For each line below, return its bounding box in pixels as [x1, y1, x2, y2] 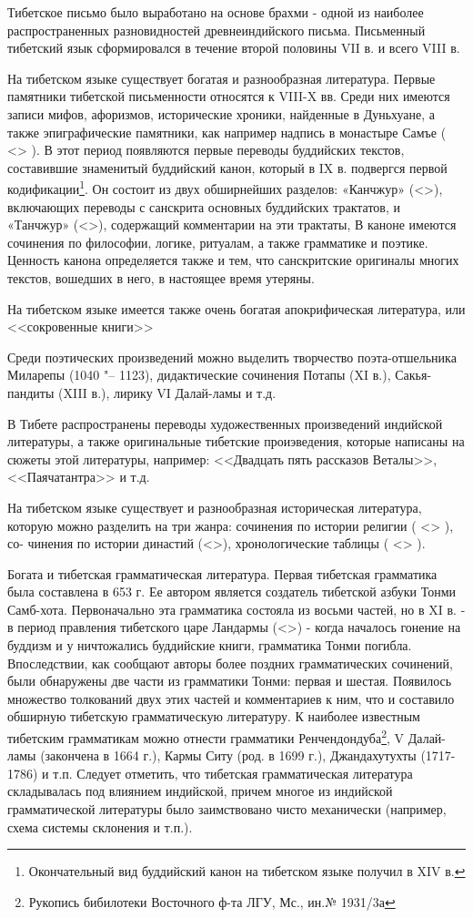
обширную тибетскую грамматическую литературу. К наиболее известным [7, 707, 420, 726]
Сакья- [395, 365, 432, 384]
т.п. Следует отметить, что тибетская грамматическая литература [53, 763, 413, 782]
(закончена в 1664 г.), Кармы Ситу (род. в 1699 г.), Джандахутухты [40, 746, 417, 765]
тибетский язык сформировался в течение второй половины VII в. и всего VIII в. [7, 38, 460, 57]
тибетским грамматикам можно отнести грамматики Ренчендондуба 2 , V [7, 726, 405, 747]
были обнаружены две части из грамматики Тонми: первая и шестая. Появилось [7, 671, 452, 690]
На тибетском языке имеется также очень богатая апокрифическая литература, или [7, 299, 466, 318]
